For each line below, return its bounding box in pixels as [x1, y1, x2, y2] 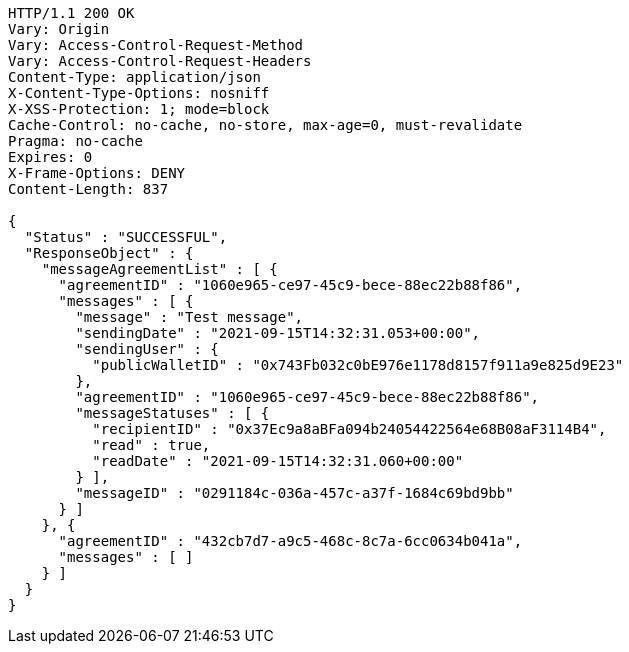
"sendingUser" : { [75, 341, 219, 357]
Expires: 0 [8, 149, 93, 165]
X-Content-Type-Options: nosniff [8, 85, 270, 101]
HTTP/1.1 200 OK [8, 5, 135, 21]
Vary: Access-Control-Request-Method [8, 37, 304, 53]
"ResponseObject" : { [24, 245, 194, 261]
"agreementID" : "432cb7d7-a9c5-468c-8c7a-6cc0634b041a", [58, 533, 523, 549]
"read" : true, [92, 437, 211, 453]
